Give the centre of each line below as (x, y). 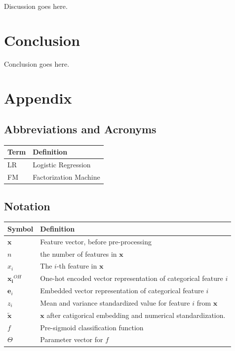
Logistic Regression (62, 165)
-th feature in (77, 266)
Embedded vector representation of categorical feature (122, 291)
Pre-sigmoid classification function (92, 327)
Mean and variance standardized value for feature (115, 302)
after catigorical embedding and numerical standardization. (136, 315)
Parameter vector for (72, 339)
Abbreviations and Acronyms (80, 129)
